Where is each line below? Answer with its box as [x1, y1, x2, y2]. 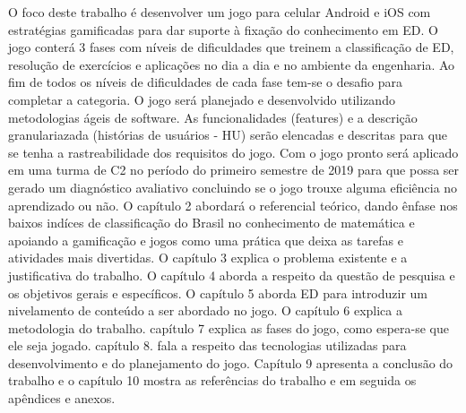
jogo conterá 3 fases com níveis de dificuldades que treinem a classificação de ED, [8, 38, 454, 56]
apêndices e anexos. [8, 389, 116, 408]
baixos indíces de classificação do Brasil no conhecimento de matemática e [8, 213, 415, 232]
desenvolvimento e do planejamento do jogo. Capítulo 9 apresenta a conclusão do [8, 353, 453, 372]
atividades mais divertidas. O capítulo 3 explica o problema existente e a [8, 248, 408, 267]
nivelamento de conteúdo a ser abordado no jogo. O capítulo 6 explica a [8, 301, 402, 320]
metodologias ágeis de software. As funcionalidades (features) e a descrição [8, 108, 418, 126]
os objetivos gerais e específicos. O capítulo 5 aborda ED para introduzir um [8, 283, 428, 302]
